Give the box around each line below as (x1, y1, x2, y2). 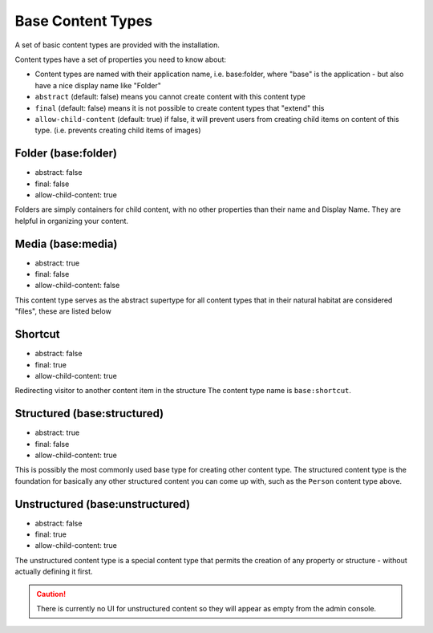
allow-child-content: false (34, 281, 120, 290)
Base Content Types (14, 12, 152, 30)
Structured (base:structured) (14, 407, 164, 420)
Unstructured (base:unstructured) (14, 497, 191, 511)
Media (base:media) (14, 237, 118, 250)
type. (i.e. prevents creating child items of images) (34, 125, 201, 136)
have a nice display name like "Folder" (34, 80, 162, 90)
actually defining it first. (14, 566, 93, 577)
